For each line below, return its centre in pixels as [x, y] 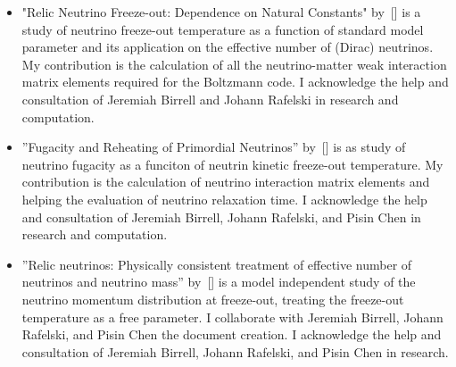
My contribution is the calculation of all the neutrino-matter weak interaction [234, 64]
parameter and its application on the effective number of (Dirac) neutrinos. [228, 47]
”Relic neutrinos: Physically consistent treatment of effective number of [217, 264]
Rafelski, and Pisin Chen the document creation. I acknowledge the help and [232, 334]
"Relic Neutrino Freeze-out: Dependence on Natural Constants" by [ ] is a [221, 12]
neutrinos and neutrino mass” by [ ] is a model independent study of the [219, 282]
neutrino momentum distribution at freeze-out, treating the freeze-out [213, 299]
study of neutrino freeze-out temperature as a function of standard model [223, 29]
